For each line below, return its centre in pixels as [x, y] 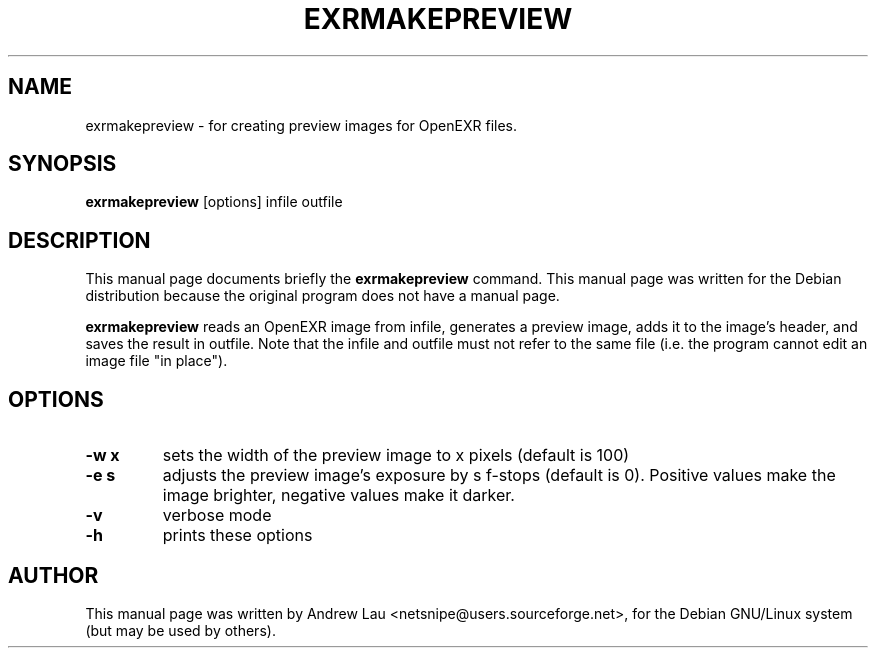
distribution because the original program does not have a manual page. [322, 296]
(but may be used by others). [180, 630]
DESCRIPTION [79, 240]
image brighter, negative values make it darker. [338, 495]
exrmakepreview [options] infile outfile [214, 202]
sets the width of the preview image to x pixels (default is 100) [396, 455]
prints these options [237, 535]
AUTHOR [53, 575]
